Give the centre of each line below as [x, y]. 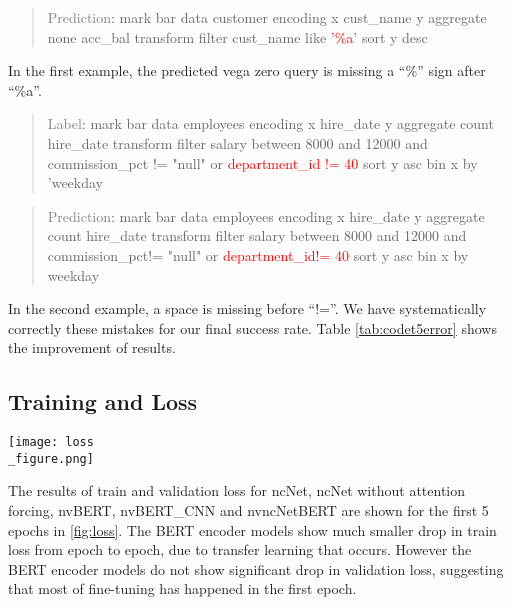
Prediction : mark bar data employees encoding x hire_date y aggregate [266, 215]
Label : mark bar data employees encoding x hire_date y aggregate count [270, 123]
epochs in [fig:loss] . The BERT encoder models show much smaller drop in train [252, 529]
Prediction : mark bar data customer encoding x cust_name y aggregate [267, 17]
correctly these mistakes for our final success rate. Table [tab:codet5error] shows [252, 327]
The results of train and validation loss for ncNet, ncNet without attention [237, 490]
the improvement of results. [92, 347]
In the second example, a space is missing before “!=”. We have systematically [247, 308]
